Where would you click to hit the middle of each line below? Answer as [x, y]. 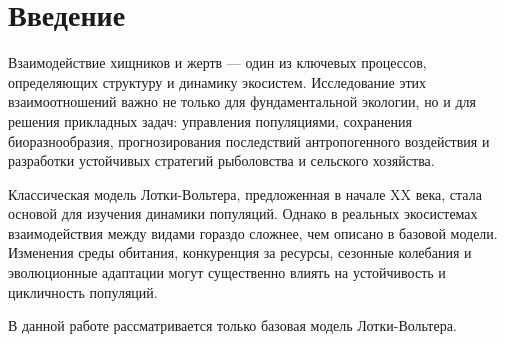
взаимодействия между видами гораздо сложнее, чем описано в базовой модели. [253, 232]
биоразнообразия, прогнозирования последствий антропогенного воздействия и [249, 140]
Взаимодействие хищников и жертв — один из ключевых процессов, [217, 62]
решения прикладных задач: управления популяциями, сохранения [210, 120]
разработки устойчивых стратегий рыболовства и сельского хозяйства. [221, 160]
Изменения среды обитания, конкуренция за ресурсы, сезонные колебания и [240, 252]
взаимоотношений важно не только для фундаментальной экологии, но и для [242, 101]
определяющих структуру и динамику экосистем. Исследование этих [217, 81]
